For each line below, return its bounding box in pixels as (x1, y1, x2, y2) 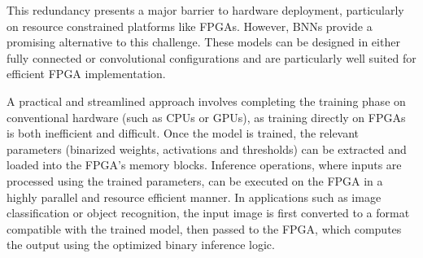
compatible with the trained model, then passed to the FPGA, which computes (7, 220, 402, 237)
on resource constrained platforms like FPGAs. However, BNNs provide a (7, 17, 373, 34)
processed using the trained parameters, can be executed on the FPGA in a (7, 172, 383, 189)
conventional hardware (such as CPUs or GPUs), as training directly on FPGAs (7, 108, 406, 125)
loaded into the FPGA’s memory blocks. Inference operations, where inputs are (7, 156, 402, 173)
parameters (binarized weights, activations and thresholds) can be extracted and (7, 140, 407, 157)
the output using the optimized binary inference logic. (7, 236, 275, 253)
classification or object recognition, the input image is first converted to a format (7, 204, 410, 221)
